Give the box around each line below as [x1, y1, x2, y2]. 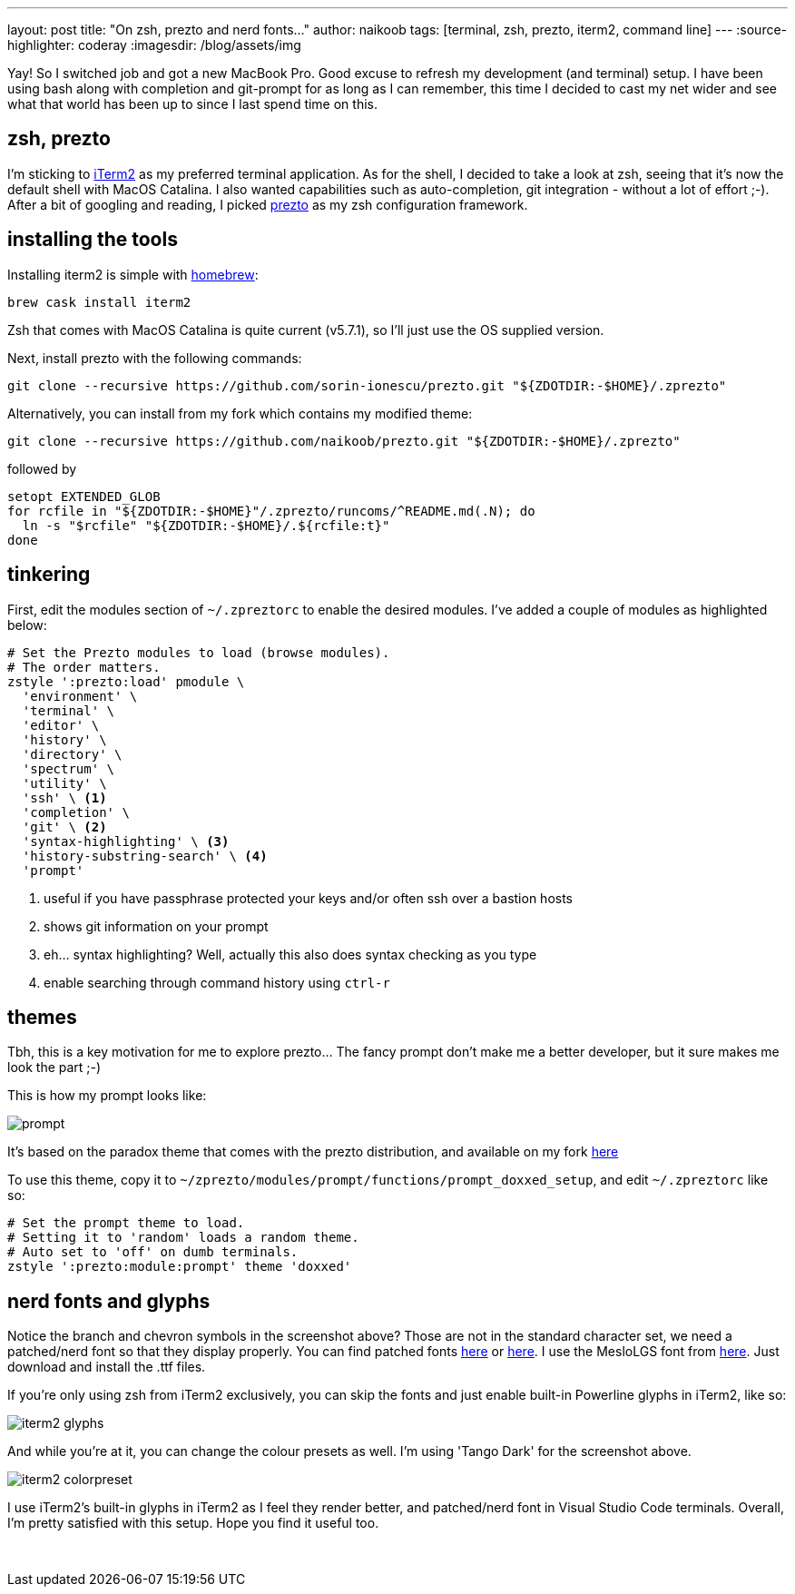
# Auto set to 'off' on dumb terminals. [7, 1245, 299, 1260]
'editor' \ [22, 717, 100, 733]
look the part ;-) [7, 1059, 102, 1076]
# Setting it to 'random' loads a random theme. [7, 1230, 359, 1245]
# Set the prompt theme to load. [7, 1215, 245, 1231]
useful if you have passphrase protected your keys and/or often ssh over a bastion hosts [44, 890, 574, 906]
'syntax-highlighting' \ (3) [22, 833, 230, 849]
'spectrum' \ [22, 761, 115, 776]
